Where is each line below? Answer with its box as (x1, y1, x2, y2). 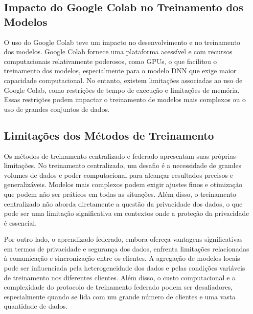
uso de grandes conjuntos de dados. (4, 104, 110, 114)
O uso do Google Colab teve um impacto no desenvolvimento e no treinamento (4, 37, 240, 47)
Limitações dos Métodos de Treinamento (4, 127, 214, 143)
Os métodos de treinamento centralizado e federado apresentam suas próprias (4, 150, 236, 161)
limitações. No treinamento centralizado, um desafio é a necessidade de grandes (4, 160, 241, 170)
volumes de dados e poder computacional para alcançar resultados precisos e (4, 169, 233, 180)
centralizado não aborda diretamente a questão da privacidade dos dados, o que (4, 198, 243, 209)
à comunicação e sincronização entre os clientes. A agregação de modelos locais (4, 253, 240, 263)
